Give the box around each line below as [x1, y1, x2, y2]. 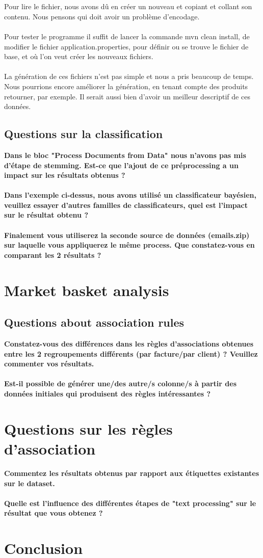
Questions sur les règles [4, 418, 173, 439]
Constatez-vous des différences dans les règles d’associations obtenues [4, 338, 254, 349]
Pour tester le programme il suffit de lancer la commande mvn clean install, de [4, 31, 250, 41]
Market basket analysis [4, 279, 169, 300]
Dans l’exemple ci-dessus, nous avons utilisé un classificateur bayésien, [4, 190, 256, 200]
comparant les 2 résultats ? [4, 249, 101, 260]
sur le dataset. [4, 477, 55, 488]
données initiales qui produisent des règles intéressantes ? [4, 388, 211, 398]
